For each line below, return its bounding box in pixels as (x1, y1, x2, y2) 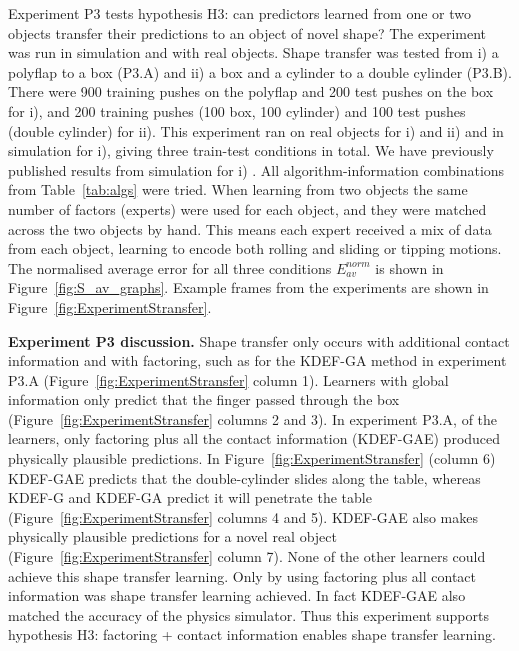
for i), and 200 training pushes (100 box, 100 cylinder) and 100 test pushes (8, 100, 466, 121)
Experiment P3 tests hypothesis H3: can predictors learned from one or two (8, 3, 471, 23)
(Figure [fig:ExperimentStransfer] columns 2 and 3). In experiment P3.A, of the (8, 408, 498, 429)
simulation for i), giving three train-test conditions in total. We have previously (8, 140, 494, 161)
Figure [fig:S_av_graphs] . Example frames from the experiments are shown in (8, 277, 489, 298)
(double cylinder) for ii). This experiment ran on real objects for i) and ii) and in (8, 120, 504, 141)
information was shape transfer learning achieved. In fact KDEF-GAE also (8, 585, 466, 606)
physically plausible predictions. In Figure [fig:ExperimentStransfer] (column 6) (8, 448, 496, 469)
